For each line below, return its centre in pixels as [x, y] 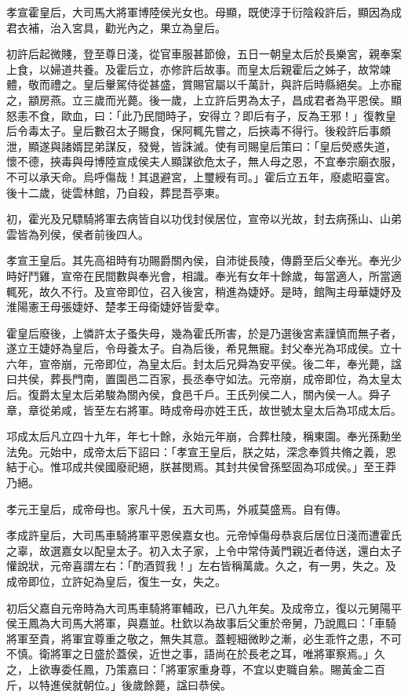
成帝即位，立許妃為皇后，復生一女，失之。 [116, 581]
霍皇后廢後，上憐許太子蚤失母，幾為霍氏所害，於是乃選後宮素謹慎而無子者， [204, 333]
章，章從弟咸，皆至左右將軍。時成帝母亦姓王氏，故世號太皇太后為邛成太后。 [204, 409]
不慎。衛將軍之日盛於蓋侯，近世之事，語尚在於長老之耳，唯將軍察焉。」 [190, 654]
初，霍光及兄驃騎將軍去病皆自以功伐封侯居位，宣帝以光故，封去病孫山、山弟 [204, 219]
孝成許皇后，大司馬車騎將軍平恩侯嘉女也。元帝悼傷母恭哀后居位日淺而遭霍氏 [204, 535]
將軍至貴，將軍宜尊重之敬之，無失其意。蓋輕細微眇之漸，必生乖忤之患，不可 [204, 638]
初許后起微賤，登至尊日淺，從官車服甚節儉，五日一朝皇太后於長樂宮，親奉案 [204, 54]
